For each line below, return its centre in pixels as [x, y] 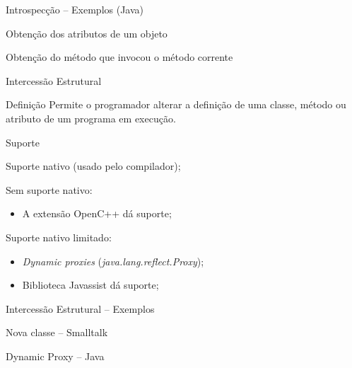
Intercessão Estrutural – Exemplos [80, 308]
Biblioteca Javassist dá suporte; [90, 285]
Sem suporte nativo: [49, 189]
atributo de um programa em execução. [91, 118]
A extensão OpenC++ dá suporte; [97, 213]
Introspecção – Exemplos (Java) [75, 9]
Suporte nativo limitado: [59, 237]
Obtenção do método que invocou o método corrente [119, 57]
